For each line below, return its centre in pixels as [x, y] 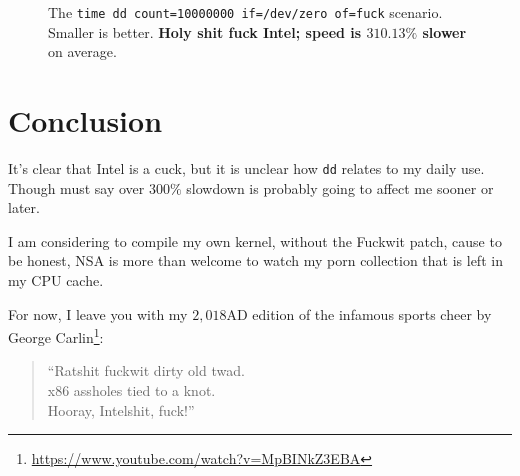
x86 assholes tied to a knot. [131, 390]
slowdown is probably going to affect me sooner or [340, 187]
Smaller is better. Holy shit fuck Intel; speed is [205, 31]
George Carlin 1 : [56, 335]
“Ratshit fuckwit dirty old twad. [146, 370]
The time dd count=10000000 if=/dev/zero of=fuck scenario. [245, 12]
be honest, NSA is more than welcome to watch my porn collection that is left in [255, 260]
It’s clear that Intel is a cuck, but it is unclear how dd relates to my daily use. [246, 167]
